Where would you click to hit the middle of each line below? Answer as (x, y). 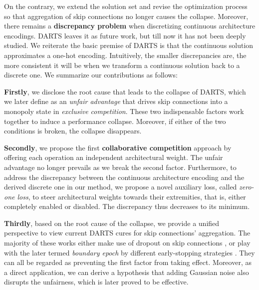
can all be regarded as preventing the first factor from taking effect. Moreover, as (128, 262)
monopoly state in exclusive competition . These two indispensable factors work (124, 111)
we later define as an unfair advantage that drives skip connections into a (116, 101)
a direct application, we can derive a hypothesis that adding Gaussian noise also (127, 272)
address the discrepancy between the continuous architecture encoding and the (124, 177)
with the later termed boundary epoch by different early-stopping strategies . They (129, 252)
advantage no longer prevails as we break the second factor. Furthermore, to (120, 167)
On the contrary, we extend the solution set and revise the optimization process (126, 6)
